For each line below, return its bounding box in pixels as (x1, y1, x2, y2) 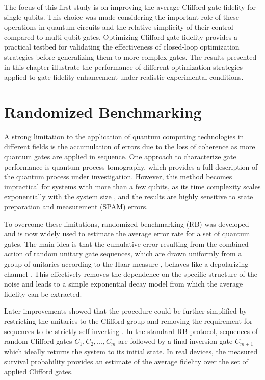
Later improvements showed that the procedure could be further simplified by (4, 305, 247, 316)
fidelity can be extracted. (4, 288, 82, 299)
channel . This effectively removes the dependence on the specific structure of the (4, 268, 257, 279)
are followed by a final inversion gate (118, 336, 233, 346)
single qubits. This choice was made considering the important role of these (4, 11, 239, 22)
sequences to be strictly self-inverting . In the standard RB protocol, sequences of (4, 325, 258, 336)
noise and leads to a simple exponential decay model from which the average (4, 278, 243, 289)
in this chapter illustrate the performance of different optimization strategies (4, 61, 243, 72)
